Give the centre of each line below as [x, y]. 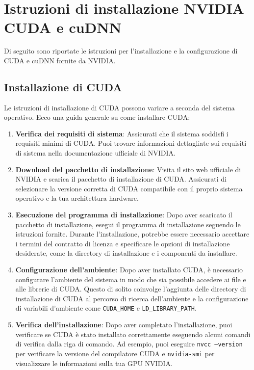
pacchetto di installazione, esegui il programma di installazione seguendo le [128, 224]
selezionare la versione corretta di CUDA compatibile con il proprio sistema [129, 188]
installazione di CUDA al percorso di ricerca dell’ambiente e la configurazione [132, 298]
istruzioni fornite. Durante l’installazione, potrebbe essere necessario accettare [132, 234]
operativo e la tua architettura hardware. [77, 198]
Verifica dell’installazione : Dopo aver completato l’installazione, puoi [124, 325]
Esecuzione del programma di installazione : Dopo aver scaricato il [124, 215]
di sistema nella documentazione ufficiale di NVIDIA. [96, 153]
